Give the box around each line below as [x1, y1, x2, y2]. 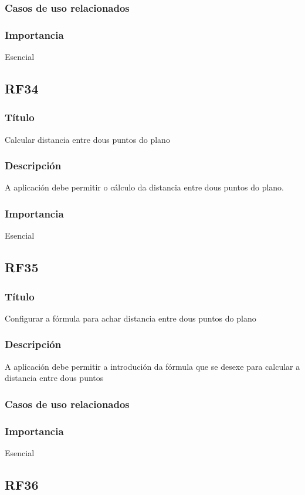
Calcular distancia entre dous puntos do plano [5, 133, 170, 145]
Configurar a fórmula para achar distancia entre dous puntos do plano [5, 312, 256, 324]
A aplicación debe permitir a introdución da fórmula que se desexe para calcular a [5, 360, 300, 372]
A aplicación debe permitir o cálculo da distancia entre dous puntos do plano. [5, 181, 284, 193]
